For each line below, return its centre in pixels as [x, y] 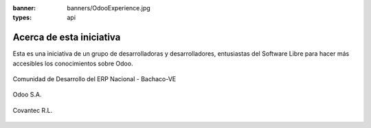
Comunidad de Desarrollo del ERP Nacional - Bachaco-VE [94, 79]
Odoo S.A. [27, 95]
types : [22, 18]
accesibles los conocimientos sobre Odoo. [73, 63]
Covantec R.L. [33, 110]
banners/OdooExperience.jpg [109, 8]
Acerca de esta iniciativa [67, 38]
